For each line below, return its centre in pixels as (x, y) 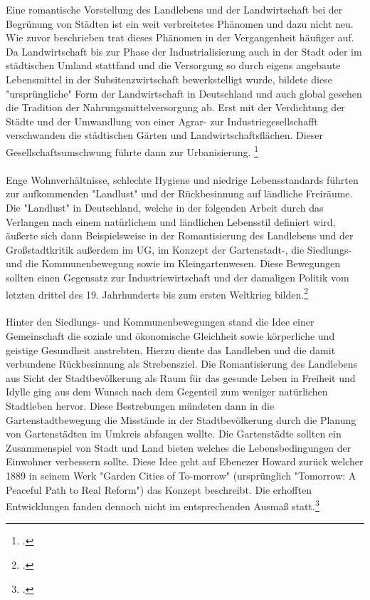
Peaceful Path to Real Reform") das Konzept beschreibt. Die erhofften (159, 489)
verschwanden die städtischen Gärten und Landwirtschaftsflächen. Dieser (164, 135)
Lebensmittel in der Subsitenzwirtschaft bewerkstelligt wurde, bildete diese (169, 79)
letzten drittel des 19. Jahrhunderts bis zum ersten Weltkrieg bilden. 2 (157, 293)
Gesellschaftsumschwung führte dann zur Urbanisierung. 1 (132, 150)
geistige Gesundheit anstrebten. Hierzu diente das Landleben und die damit (171, 350)
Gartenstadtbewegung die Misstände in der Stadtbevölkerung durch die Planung (181, 419)
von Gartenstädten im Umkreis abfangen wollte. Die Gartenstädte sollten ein (174, 434)
